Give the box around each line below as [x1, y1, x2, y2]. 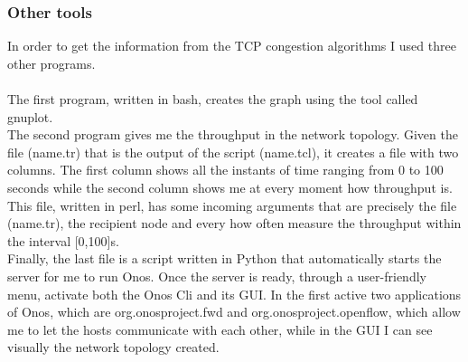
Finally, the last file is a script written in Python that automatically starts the [7, 249, 442, 268]
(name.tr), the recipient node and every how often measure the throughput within [7, 214, 462, 233]
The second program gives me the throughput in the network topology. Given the [7, 125, 458, 144]
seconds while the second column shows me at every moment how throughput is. [7, 177, 453, 196]
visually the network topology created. [7, 338, 220, 357]
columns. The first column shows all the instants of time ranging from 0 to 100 [7, 160, 444, 179]
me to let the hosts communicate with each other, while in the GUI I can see [7, 319, 433, 338]
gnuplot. [7, 107, 53, 126]
